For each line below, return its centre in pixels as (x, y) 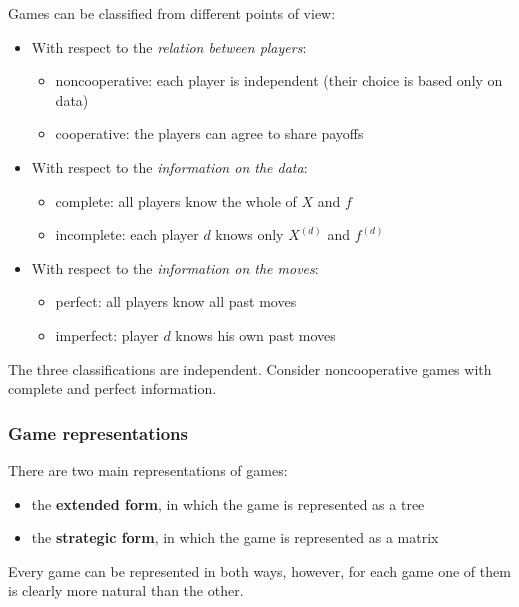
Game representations (98, 432)
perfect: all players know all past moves (176, 301)
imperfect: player (107, 334)
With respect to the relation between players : (169, 46)
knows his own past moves (255, 334)
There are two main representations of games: (148, 469)
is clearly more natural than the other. (126, 590)
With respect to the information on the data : (169, 166)
